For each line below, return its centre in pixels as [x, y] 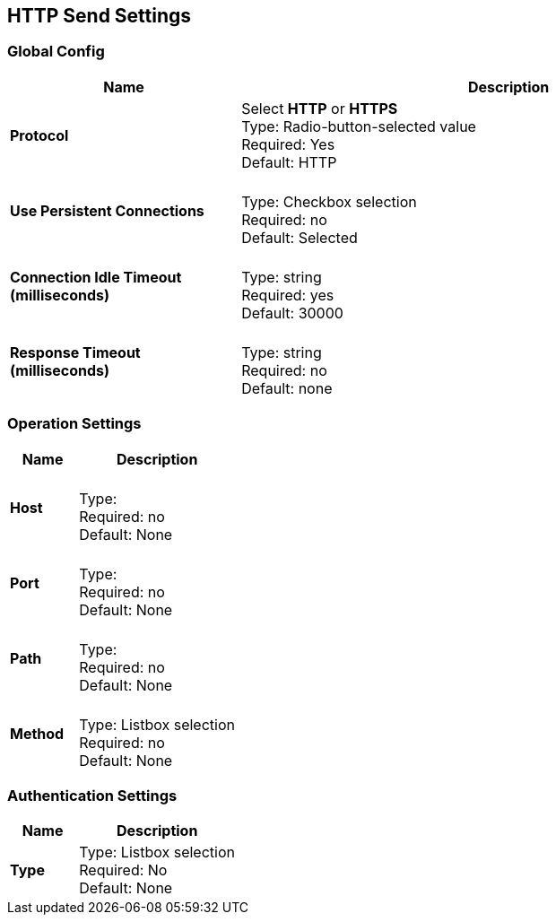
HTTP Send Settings [100, 16]
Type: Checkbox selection [329, 201]
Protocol [39, 135]
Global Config [56, 52]
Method [37, 733]
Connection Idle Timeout [96, 277]
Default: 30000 [292, 313]
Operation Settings [74, 424]
